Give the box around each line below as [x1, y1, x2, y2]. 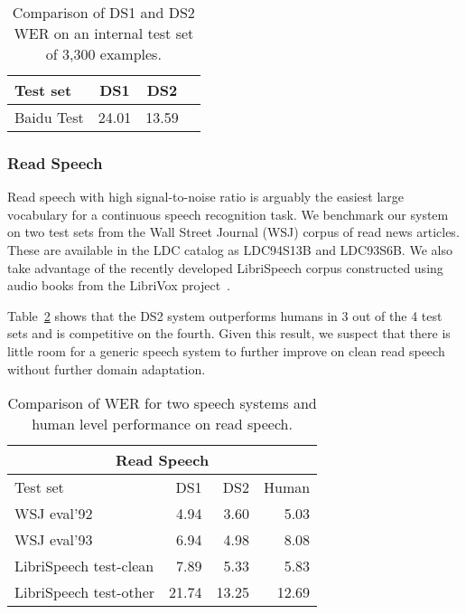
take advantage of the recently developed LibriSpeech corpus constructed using [7, 258, 443, 277]
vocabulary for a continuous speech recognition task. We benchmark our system [7, 204, 449, 223]
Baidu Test [14, 107, 84, 128]
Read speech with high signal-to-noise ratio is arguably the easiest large [7, 187, 405, 206]
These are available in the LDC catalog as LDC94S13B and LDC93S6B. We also [7, 241, 452, 259]
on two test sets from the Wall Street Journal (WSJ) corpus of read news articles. [7, 222, 460, 241]
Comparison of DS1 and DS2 [12, 2, 195, 23]
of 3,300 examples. [45, 43, 162, 64]
